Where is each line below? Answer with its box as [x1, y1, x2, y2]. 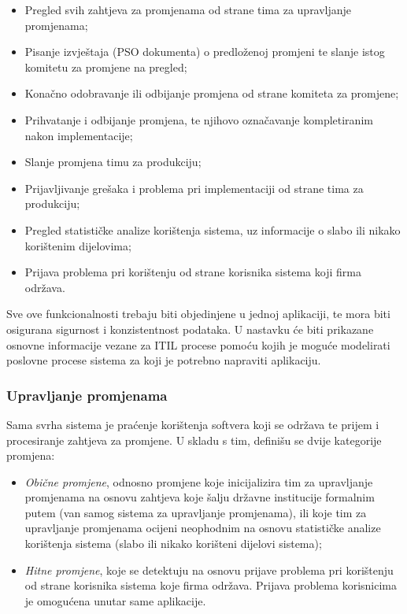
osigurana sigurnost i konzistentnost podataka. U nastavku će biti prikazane [6, 320, 374, 337]
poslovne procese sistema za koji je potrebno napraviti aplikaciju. [6, 352, 321, 368]
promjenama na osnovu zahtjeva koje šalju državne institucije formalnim [24, 489, 375, 505]
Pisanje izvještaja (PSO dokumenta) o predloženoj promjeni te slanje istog [24, 43, 385, 60]
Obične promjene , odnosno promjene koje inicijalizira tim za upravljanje [24, 473, 373, 490]
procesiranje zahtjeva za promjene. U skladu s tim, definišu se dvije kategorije [6, 431, 382, 448]
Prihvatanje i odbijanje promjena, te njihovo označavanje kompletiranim [24, 111, 373, 128]
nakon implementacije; [24, 127, 133, 143]
